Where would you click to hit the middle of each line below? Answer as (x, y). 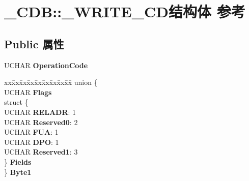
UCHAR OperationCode (46, 65)
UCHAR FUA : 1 (31, 132)
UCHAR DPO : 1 (32, 142)
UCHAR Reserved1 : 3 (41, 152)
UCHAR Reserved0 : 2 (41, 122)
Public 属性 (34, 43)
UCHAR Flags (28, 92)
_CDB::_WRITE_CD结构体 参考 (125, 11)
